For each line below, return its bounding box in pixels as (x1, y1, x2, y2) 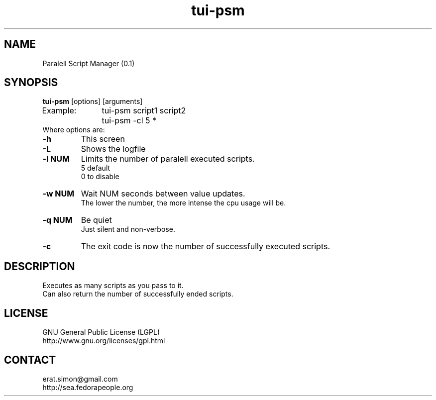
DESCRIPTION (4, 260, 75, 273)
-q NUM (42, 215, 73, 225)
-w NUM (42, 189, 75, 199)
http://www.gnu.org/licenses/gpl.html (42, 336, 165, 345)
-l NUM (42, 154, 70, 164)
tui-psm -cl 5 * (102, 115, 157, 126)
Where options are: (42, 125, 105, 134)
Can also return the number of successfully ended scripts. (42, 290, 233, 299)
